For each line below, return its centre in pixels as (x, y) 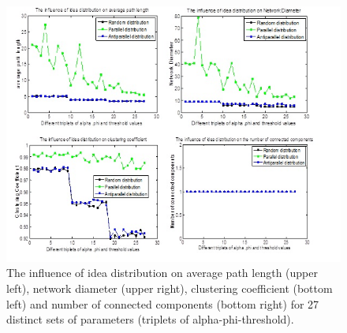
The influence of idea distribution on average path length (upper (162, 273)
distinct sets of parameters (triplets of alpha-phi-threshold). (150, 319)
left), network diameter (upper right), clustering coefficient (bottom (170, 288)
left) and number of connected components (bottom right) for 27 (163, 303)
